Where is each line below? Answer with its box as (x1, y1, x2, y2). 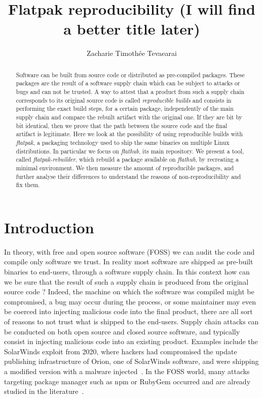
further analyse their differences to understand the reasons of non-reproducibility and (16, 172, 241, 180)
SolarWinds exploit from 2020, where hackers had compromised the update (4, 346, 237, 356)
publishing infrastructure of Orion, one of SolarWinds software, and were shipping (4, 356, 259, 366)
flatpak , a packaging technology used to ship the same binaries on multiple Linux (16, 138, 230, 146)
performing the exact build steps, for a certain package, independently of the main (16, 104, 234, 113)
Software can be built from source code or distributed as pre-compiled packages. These (16, 70, 245, 79)
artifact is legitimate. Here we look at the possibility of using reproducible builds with (16, 130, 243, 138)
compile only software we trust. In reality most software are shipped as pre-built (4, 256, 253, 267)
